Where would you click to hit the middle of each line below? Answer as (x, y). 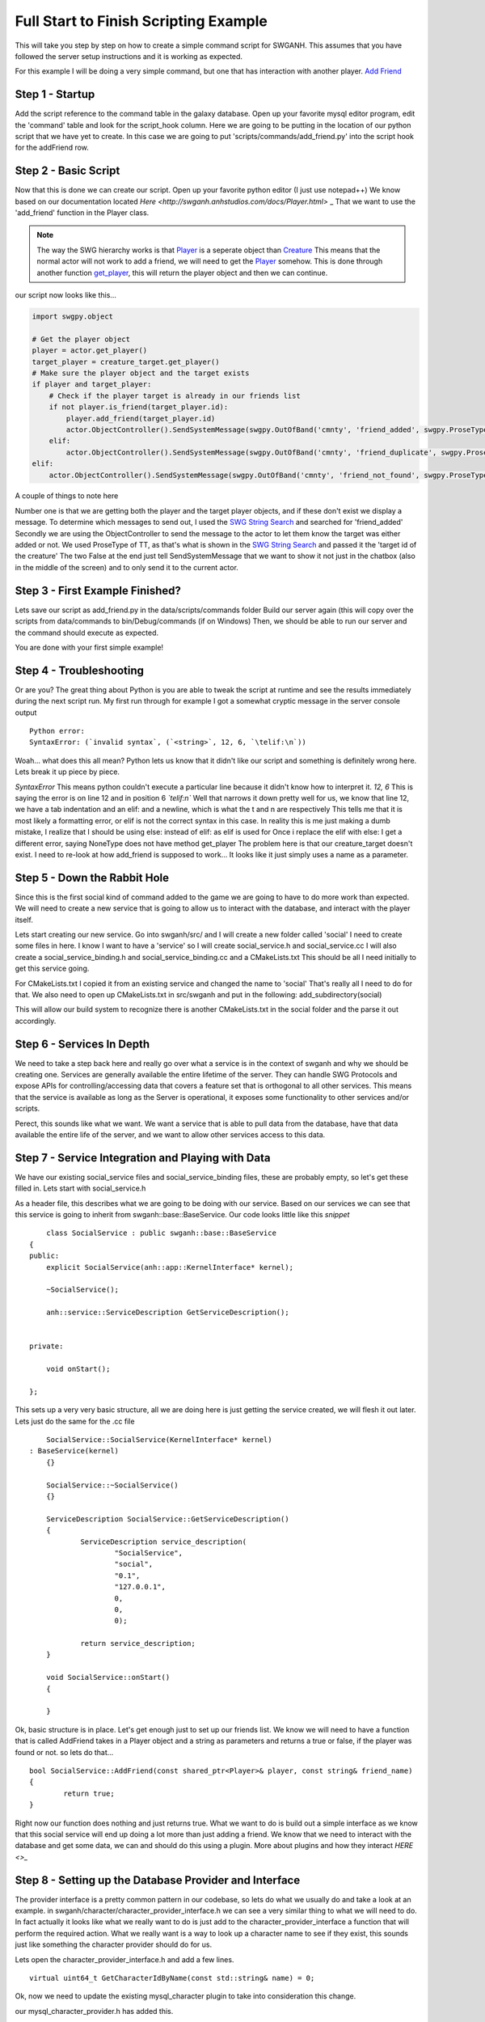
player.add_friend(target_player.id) (141, 418)
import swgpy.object (72, 317)
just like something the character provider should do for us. (114, 1944)
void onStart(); (78, 1369)
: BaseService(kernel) (74, 1451)
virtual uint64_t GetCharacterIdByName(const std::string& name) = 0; (172, 1978)
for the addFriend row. (52, 148)
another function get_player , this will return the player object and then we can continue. (182, 273)
